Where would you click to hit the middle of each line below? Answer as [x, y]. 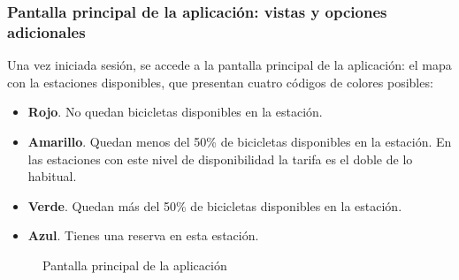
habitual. [52, 176]
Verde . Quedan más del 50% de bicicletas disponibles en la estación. [215, 205]
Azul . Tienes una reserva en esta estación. [143, 235]
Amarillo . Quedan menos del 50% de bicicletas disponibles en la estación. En [240, 141]
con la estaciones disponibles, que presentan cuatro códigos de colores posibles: [220, 82]
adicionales [46, 31]
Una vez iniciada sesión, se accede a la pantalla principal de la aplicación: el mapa [229, 65]
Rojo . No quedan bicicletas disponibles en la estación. [175, 112]
